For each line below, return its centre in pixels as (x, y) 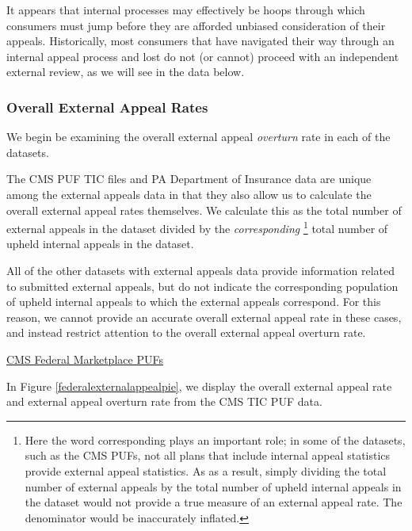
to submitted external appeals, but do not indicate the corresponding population (202, 286)
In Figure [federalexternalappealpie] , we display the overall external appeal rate (199, 386)
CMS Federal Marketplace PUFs (85, 359)
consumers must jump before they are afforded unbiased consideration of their (196, 25)
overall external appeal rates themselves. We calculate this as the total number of (204, 210)
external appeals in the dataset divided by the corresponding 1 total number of (197, 227)
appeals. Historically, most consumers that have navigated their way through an (200, 41)
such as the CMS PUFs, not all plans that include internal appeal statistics (208, 455)
